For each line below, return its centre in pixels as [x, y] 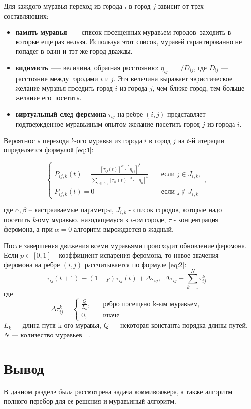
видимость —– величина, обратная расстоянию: [87, 67]
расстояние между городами [57, 78]
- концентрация [196, 219]
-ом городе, [150, 219]
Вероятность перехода [36, 140]
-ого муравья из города [108, 140]
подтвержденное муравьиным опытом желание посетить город [108, 124]
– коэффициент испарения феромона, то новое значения [136, 255]
